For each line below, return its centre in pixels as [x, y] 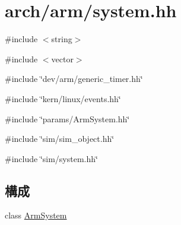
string [62, 39]
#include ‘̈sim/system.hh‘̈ [51, 158]
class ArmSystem [36, 215]
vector [62, 58]
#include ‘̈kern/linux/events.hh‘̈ [63, 98]
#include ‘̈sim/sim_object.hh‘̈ [60, 139]
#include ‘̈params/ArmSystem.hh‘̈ [67, 118]
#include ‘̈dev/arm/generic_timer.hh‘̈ [74, 79]
